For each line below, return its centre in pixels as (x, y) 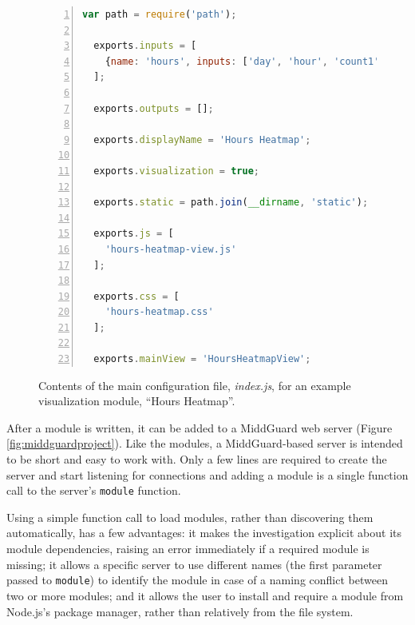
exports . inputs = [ (145, 46)
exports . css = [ (136, 296)
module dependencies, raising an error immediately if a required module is (188, 549)
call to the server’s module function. (94, 490)
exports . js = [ (134, 234)
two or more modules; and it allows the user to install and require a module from (205, 595)
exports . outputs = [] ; (154, 108)
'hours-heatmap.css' (159, 312)
